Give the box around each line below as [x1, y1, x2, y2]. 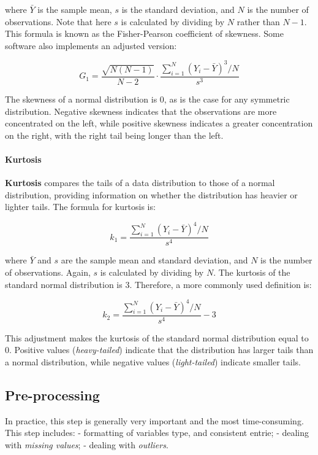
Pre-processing [5, 385, 100, 404]
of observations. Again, [5, 265, 91, 278]
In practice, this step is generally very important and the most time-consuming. [5, 414, 304, 427]
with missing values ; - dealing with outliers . [5, 438, 168, 451]
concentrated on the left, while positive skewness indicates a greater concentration [5, 117, 313, 130]
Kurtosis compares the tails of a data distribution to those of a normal [5, 176, 275, 189]
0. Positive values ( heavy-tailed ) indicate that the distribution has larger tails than [5, 343, 314, 356]
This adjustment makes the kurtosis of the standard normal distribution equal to [5, 331, 309, 344]
